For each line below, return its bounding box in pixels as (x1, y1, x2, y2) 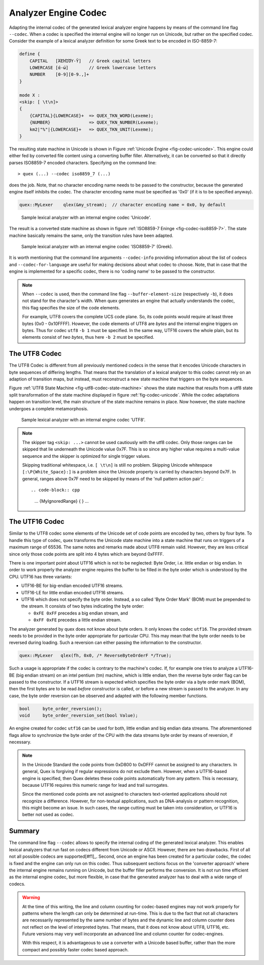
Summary (9, 827, 40, 835)
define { (19, 51, 41, 57)
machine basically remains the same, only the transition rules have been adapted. (9, 233, 174, 238)
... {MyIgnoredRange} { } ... (34, 498, 89, 504)
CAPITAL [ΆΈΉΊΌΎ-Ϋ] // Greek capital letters (29, 58, 151, 64)
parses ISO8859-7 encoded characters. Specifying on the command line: (9, 160, 156, 165)
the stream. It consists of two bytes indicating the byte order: (21, 603, 144, 609)
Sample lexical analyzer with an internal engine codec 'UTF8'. (21, 417, 146, 423)
